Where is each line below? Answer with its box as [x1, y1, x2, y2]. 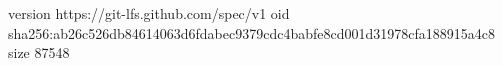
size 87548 [8, 42, 70, 63]
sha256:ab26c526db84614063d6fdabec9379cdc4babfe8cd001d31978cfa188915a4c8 [8, 22, 496, 43]
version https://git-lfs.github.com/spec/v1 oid [8, 3, 290, 23]
